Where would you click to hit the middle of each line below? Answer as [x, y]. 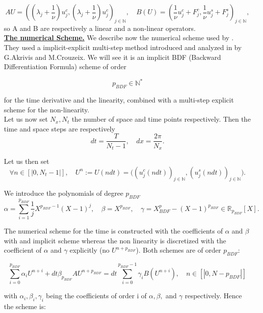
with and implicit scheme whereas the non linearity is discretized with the [115, 240]
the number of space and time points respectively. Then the [161, 119]
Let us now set [26, 119]
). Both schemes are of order [179, 250]
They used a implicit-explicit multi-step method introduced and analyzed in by [123, 47]
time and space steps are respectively [60, 128]
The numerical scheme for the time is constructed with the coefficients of [114, 231]
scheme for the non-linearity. [47, 109]
